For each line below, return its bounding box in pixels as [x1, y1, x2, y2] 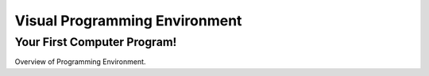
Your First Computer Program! [14, 35, 177, 49]
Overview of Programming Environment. [14, 57, 146, 66]
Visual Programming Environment [14, 12, 242, 29]
